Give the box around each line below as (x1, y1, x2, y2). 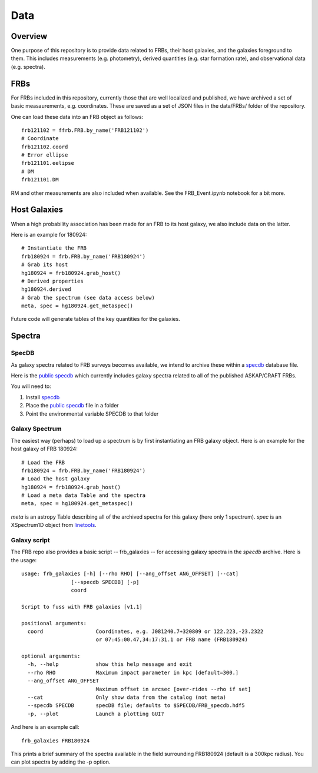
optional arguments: (21, 653, 81, 659)
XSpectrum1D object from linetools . (11, 522, 97, 529)
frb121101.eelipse (21, 160, 75, 167)
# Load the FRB (21, 459, 65, 466)
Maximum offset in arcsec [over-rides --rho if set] (95, 686, 251, 692)
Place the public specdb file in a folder (25, 402, 119, 409)
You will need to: (11, 383, 51, 390)
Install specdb (25, 393, 60, 400)
